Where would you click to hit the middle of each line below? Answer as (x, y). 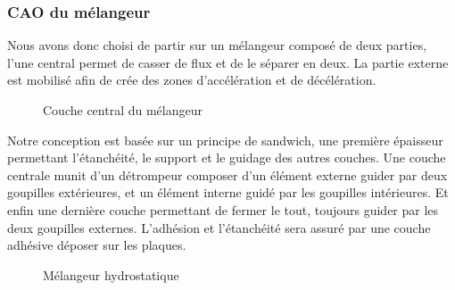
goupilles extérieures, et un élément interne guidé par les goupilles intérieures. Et (228, 192)
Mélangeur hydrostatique (111, 274)
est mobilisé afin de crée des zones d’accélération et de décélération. (192, 80)
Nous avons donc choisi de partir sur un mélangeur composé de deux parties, (217, 45)
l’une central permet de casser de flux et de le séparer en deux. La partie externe (228, 62)
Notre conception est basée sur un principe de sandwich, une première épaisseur (225, 140)
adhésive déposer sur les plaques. (97, 245)
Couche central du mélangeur (123, 110)
